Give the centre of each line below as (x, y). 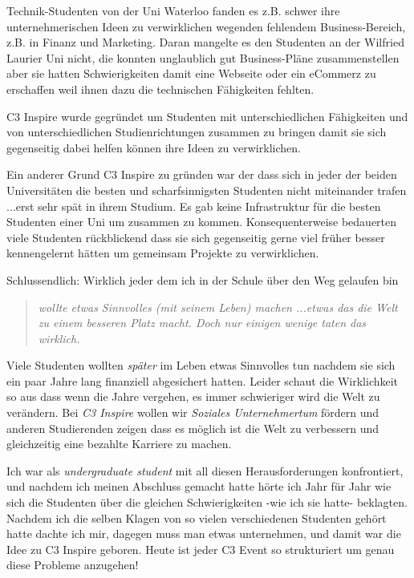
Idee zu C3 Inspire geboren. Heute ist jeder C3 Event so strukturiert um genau (201, 549)
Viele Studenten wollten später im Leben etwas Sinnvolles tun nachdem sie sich (201, 365)
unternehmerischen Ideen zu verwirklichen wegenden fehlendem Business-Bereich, (206, 26)
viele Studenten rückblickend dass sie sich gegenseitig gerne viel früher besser (196, 237)
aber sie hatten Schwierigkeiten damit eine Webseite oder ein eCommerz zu (191, 73)
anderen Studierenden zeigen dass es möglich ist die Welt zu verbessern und (193, 428)
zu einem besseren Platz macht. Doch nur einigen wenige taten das (202, 323)
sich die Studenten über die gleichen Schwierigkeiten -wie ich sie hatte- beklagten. (207, 502)
